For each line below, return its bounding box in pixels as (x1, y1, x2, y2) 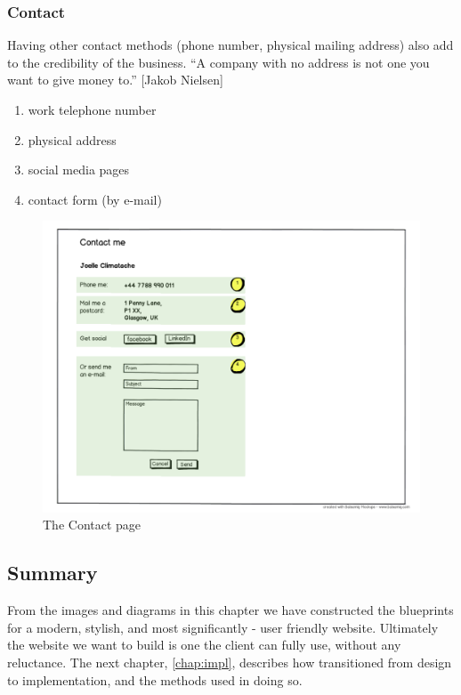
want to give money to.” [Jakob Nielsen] (7, 70, 223, 89)
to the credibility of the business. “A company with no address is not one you (7, 53, 430, 71)
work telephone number (28, 101, 157, 118)
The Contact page (43, 515, 142, 534)
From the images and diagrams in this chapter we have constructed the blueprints (7, 601, 454, 619)
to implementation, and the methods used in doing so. (7, 670, 303, 689)
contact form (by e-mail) (28, 190, 162, 208)
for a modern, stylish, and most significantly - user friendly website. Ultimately (7, 618, 439, 636)
